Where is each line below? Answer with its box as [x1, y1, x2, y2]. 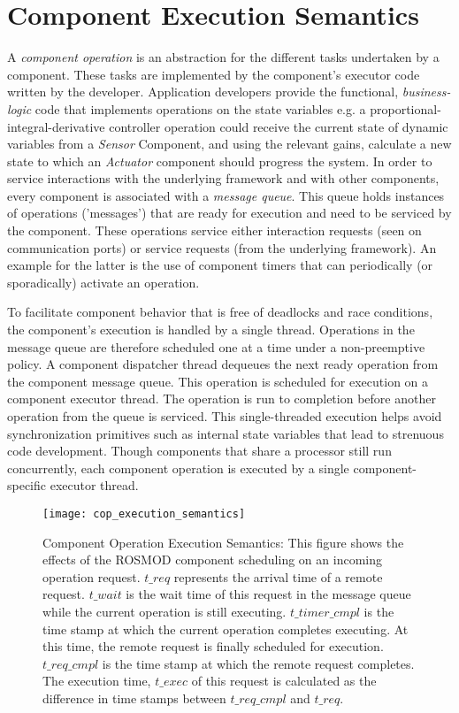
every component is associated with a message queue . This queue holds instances [7, 186, 445, 204]
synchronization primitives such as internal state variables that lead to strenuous [7, 424, 444, 442]
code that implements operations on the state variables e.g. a [34, 99, 366, 118]
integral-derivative [7, 117, 105, 135]
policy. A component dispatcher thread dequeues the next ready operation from [7, 355, 439, 373]
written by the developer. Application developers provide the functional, [7, 82, 399, 101]
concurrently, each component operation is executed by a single [7, 458, 349, 477]
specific [7, 476, 47, 494]
